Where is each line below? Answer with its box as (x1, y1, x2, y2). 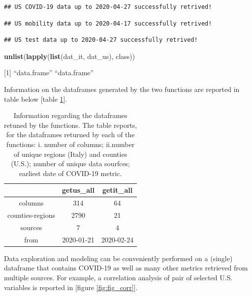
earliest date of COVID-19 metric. (19, 168, 122, 178)
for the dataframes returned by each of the (6, 129, 135, 140)
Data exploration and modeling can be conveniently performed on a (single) (4, 253, 233, 263)
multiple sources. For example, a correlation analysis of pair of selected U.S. (4, 272, 233, 282)
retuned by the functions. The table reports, (4, 119, 137, 130)
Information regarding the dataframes (13, 110, 127, 120)
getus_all (62, 185, 94, 195)
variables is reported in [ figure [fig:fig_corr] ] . (4, 282, 138, 292)
